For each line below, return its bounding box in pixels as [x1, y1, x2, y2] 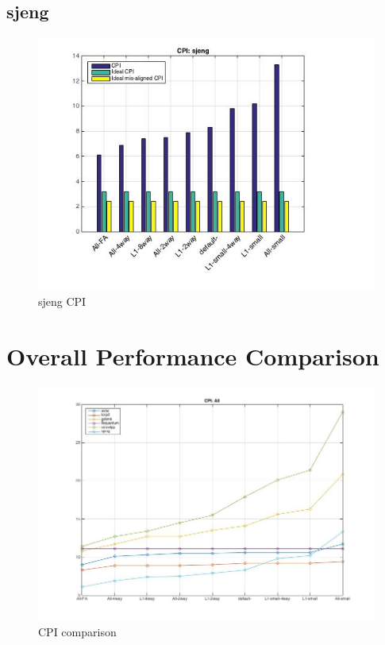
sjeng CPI [38, 292, 87, 309]
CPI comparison [38, 624, 117, 640]
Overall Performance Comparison [6, 339, 379, 372]
